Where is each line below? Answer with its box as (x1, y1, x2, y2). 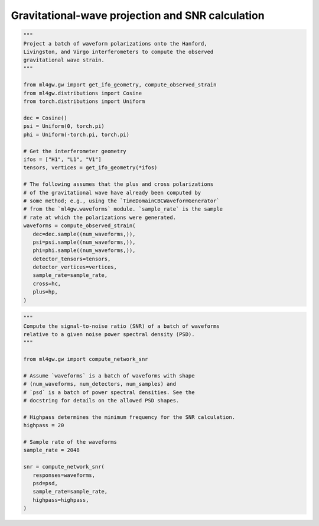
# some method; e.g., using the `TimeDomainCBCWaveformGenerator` (23, 197, 220, 204)
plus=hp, (32, 289, 58, 295)
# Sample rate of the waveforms (23, 438, 118, 446)
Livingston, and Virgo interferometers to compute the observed (23, 48, 214, 55)
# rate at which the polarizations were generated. (23, 214, 177, 221)
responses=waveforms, (32, 472, 96, 479)
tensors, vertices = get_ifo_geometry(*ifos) (23, 164, 158, 171)
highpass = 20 (23, 422, 64, 429)
